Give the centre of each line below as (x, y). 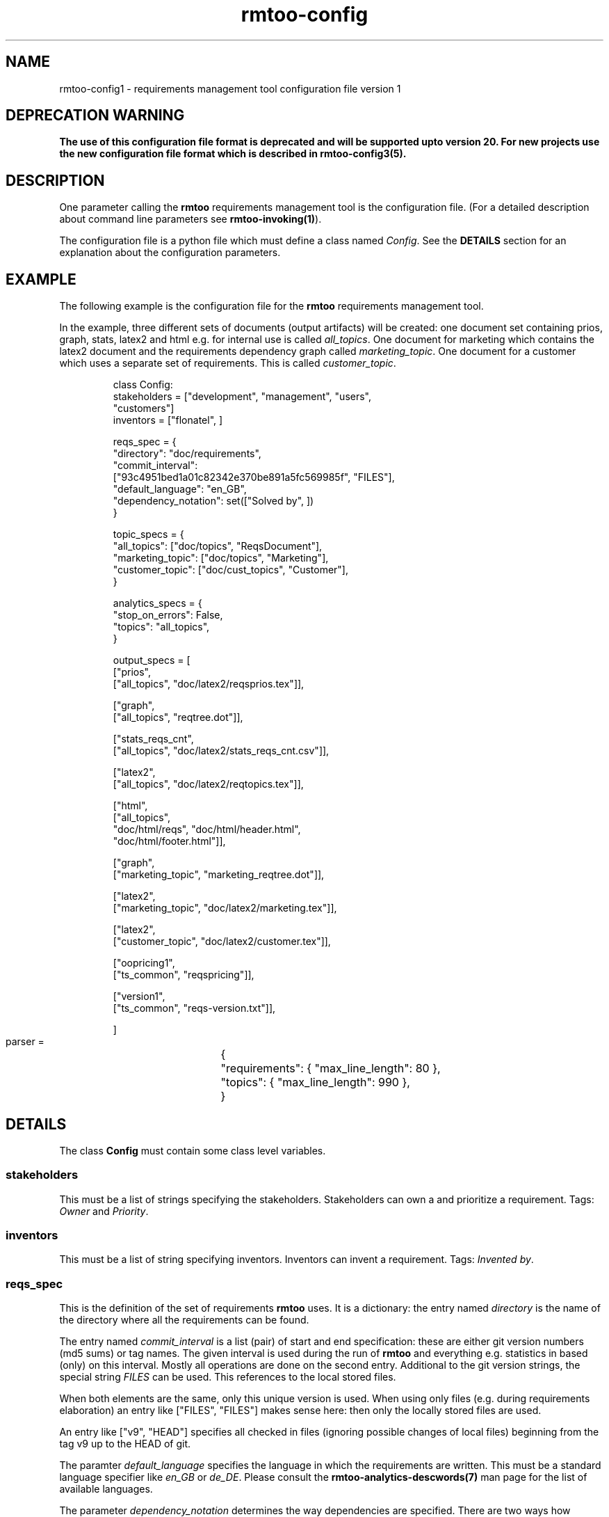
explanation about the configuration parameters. (170, 253)
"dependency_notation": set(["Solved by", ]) (213, 501)
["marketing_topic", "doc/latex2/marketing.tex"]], (225, 908)
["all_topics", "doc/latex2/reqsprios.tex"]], (209, 684)
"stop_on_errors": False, (168, 615)
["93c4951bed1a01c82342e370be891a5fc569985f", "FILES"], (254, 477)
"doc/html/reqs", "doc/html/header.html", (207, 829)
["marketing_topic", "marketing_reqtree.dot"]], (219, 875)
